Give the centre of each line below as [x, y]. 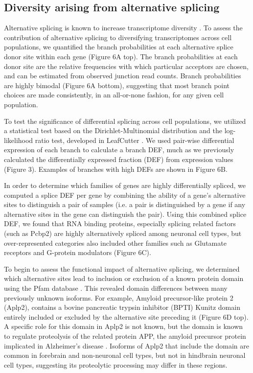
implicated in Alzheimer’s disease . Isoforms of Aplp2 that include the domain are [126, 345]
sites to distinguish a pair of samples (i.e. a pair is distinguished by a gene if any [125, 204]
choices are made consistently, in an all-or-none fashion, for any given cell [114, 95]
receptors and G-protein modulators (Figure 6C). [78, 252]
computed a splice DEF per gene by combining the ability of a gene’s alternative [125, 195]
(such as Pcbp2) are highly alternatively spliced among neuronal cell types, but [123, 233]
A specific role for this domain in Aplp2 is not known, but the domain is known [124, 326]
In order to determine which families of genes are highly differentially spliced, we [125, 185]
